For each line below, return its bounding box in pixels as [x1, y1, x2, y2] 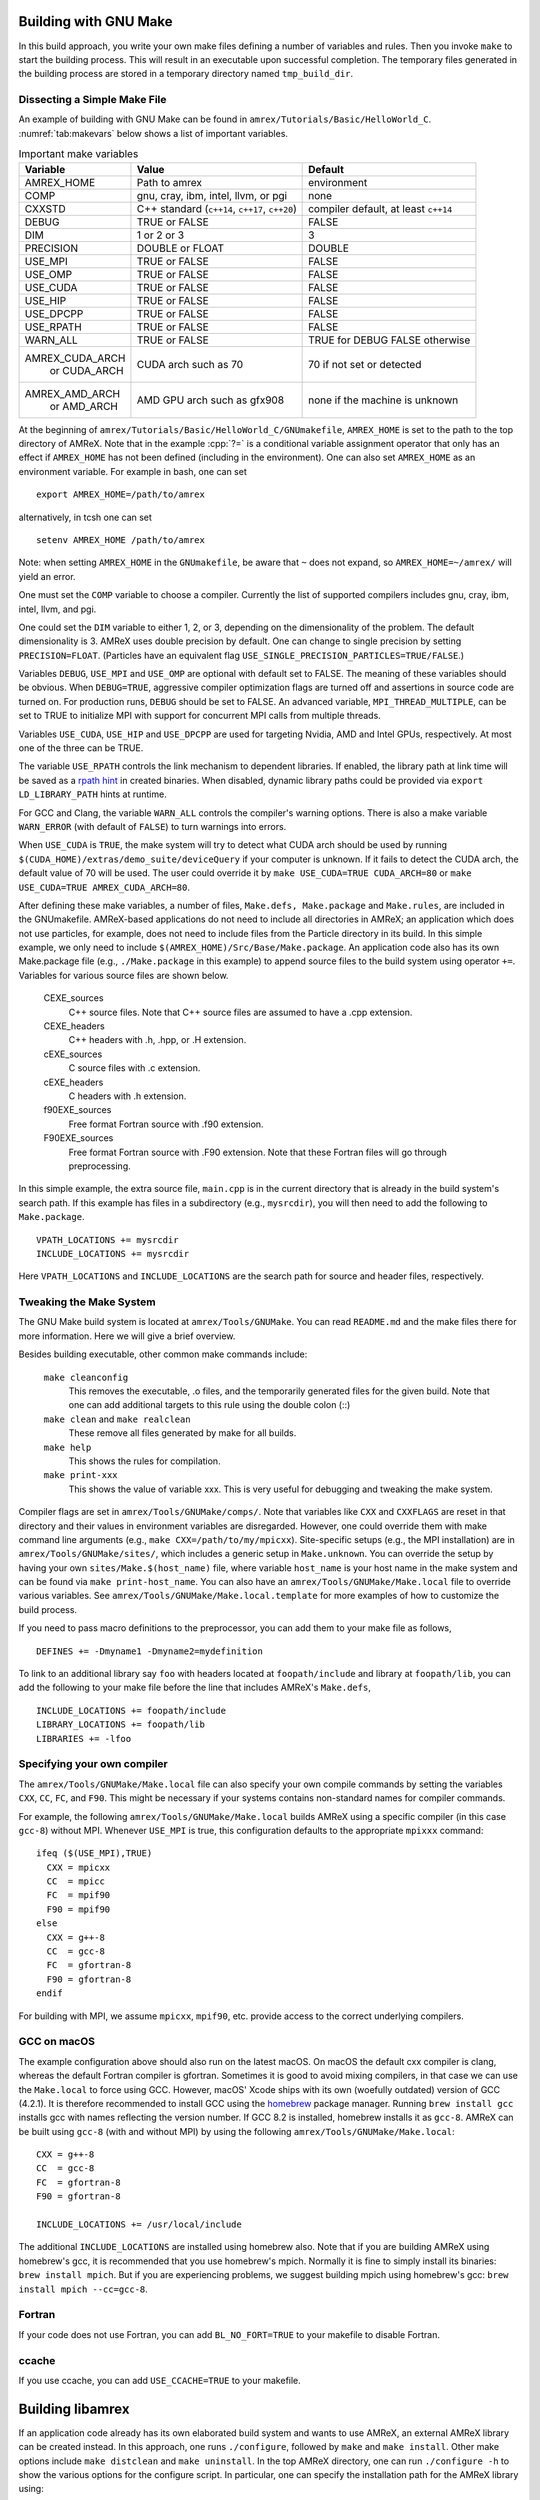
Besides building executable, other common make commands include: [18, 1348, 308, 1360]
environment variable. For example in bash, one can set [18, 465, 247, 477]
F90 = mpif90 [46, 1903, 111, 1915]
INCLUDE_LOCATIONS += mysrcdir [36, 1248, 190, 1259]
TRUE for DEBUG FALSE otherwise [308, 333, 471, 347]
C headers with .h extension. [68, 1090, 187, 1102]
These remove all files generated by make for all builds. [68, 1427, 297, 1439]
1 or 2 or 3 [136, 228, 185, 242]
